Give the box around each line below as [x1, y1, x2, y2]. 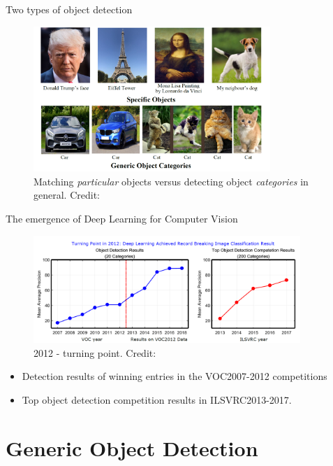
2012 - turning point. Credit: [34, 345, 156, 360]
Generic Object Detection [6, 433, 258, 462]
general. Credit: [34, 188, 100, 202]
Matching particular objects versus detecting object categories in [34, 174, 309, 188]
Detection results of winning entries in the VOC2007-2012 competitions [22, 369, 327, 383]
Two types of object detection [6, 2, 133, 16]
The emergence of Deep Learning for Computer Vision [6, 211, 238, 226]
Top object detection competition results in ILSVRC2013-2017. [22, 392, 292, 407]
